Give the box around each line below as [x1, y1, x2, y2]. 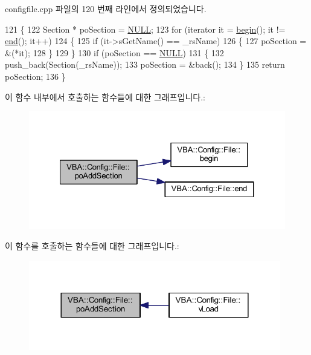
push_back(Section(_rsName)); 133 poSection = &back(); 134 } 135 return [5, 58, 285, 71]
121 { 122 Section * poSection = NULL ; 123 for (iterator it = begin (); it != [5, 22, 286, 35]
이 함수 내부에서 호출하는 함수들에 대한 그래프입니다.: [5, 90, 205, 103]
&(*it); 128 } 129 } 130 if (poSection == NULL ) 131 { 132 [5, 46, 224, 59]
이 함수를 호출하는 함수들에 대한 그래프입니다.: [5, 239, 179, 252]
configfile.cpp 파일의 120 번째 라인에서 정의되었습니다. [5, 2, 207, 15]
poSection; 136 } [5, 70, 66, 82]
